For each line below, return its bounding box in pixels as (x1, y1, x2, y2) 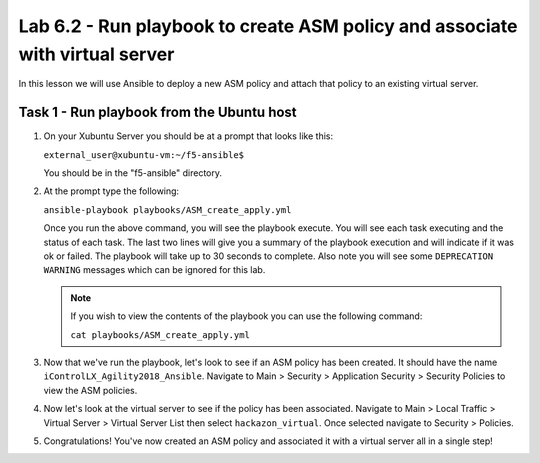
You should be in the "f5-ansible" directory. (43, 167, 223, 179)
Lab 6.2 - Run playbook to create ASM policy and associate (18, 15, 518, 37)
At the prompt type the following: (43, 185, 180, 197)
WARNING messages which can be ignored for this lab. (43, 264, 266, 276)
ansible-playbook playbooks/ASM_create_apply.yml (43, 204, 292, 215)
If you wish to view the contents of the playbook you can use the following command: (70, 310, 423, 322)
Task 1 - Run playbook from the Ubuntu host (18, 104, 297, 121)
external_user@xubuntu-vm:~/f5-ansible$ (43, 149, 245, 160)
